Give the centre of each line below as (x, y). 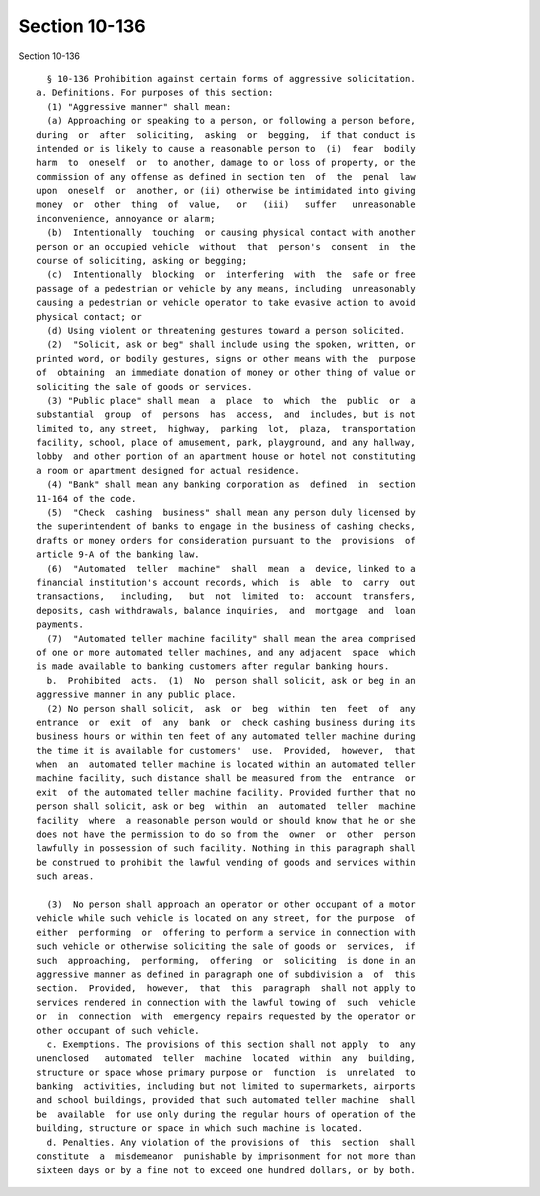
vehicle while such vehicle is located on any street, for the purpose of (226, 918)
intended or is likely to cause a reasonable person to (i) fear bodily (226, 148)
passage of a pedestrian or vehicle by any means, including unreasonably (226, 288)
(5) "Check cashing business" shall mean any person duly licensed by (231, 513)
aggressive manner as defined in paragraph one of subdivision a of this (226, 974)
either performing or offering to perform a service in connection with (226, 932)
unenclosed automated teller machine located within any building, (226, 1058)
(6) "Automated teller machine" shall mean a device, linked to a (231, 568)
